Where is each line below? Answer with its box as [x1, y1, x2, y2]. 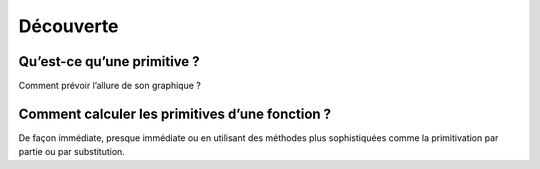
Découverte [18, 15, 119, 37]
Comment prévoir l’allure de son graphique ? [18, 80, 202, 92]
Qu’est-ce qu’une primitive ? [18, 53, 200, 70]
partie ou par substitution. [18, 146, 125, 158]
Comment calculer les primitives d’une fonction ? [18, 105, 332, 122]
